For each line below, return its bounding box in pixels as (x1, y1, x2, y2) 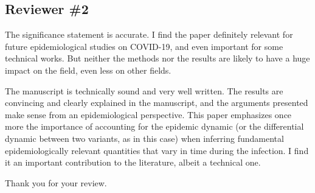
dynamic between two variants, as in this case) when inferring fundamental (5, 132, 284, 144)
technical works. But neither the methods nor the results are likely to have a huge (5, 52, 310, 65)
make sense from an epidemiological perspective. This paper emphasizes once (5, 108, 292, 121)
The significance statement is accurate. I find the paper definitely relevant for (5, 28, 293, 41)
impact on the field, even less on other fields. (5, 63, 171, 76)
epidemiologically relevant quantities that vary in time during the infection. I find (5, 144, 309, 156)
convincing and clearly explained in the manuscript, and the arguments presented (5, 96, 308, 109)
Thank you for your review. (5, 176, 107, 189)
